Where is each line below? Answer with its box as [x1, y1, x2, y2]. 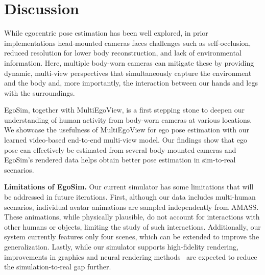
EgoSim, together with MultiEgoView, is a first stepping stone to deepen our [4, 104, 245, 115]
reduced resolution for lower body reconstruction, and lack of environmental [4, 47, 242, 58]
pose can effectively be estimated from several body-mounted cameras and [4, 144, 236, 155]
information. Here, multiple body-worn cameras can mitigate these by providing [4, 57, 254, 68]
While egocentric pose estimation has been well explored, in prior [4, 28, 208, 38]
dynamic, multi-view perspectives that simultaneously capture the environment [4, 67, 252, 78]
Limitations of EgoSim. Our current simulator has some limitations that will [4, 181, 254, 192]
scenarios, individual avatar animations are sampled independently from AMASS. [4, 201, 259, 212]
